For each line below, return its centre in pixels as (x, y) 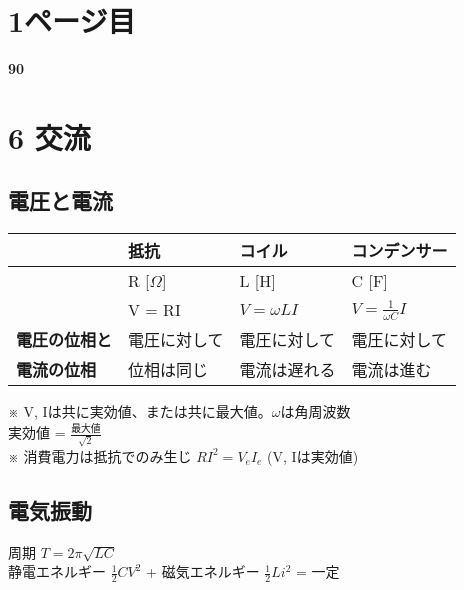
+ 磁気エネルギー (203, 571)
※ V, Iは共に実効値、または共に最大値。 (140, 411)
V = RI (154, 310)
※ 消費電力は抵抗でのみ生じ (100, 455)
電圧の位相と (64, 340)
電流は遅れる (287, 370)
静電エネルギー (57, 571)
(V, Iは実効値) (313, 455)
